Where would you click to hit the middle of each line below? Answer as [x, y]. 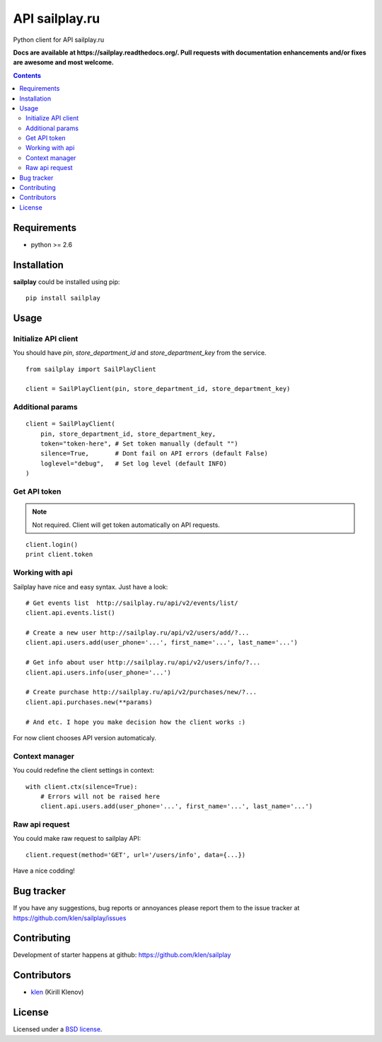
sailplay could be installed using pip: [66, 282]
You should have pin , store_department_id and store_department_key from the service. [140, 353]
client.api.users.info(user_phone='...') [98, 672]
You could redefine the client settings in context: [84, 770]
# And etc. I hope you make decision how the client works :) [136, 722]
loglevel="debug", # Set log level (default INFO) [134, 463]
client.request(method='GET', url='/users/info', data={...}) [136, 855]
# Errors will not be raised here [100, 796]
